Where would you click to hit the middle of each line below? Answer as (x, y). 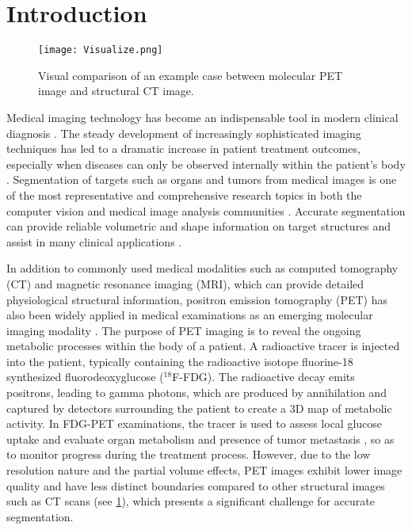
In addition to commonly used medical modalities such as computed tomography (202, 268)
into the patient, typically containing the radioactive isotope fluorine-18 (180, 361)
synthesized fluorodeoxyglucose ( (85, 377)
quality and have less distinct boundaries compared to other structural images (196, 485)
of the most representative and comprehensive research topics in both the (184, 194)
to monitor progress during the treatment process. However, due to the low (189, 454)
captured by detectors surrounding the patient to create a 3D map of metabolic (199, 408)
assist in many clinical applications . (94, 241)
